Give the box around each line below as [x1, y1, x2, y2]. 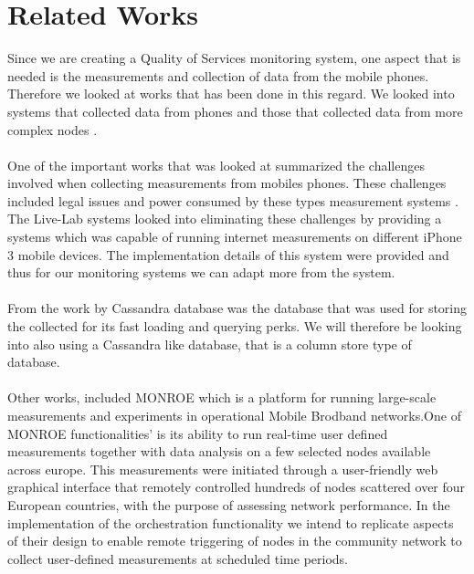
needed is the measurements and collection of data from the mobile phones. [7, 66, 429, 85]
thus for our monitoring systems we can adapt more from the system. [7, 263, 395, 282]
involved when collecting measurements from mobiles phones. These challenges [7, 173, 447, 193]
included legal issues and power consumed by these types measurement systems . [7, 191, 458, 210]
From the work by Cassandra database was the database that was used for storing [7, 298, 468, 318]
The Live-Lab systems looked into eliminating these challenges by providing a [7, 209, 442, 228]
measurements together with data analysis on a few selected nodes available [7, 442, 431, 461]
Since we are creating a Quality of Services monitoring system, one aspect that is [7, 48, 461, 68]
